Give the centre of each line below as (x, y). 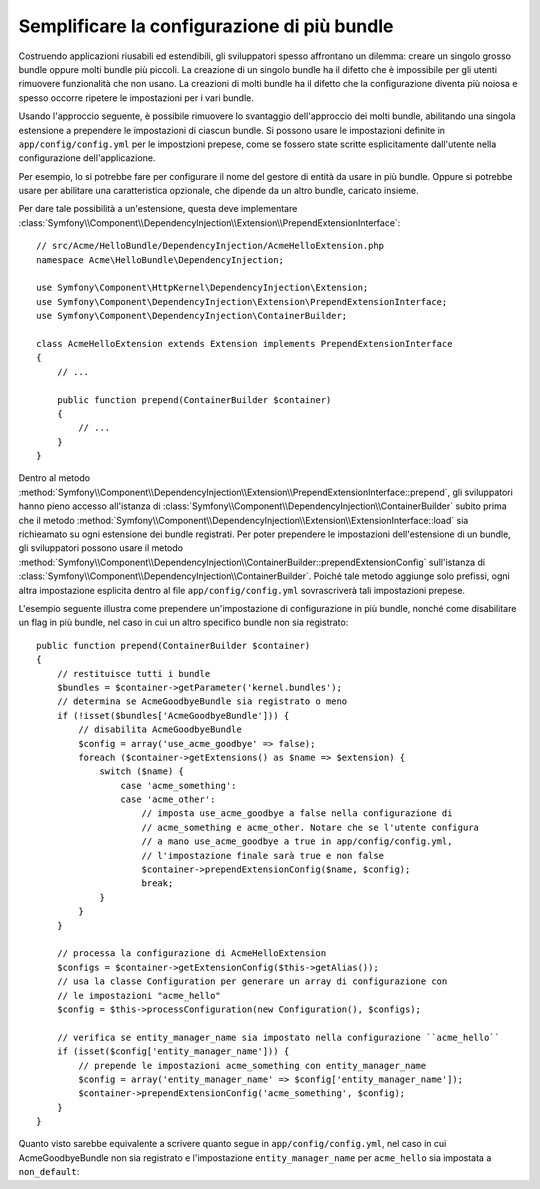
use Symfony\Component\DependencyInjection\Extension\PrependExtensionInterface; (242, 301)
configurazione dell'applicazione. (87, 158)
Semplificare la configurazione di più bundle (206, 26)
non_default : (49, 1172)
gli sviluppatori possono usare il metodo (101, 548)
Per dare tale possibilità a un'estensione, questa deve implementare (158, 209)
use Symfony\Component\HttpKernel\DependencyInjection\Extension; (202, 288)
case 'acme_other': (168, 799)
